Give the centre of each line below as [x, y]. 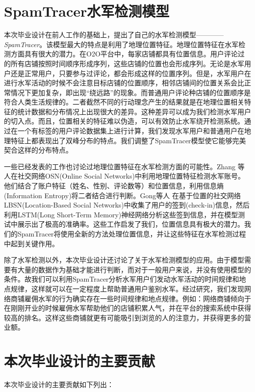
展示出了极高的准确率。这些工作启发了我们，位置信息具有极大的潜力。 [131, 224]
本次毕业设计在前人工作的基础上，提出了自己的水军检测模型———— [114, 35]
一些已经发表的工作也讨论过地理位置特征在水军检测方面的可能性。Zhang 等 [124, 166]
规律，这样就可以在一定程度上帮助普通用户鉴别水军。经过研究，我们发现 [127, 288]
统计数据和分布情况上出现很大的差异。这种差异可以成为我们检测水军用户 [134, 111]
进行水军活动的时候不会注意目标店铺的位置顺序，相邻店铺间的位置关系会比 [124, 83]
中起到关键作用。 [31, 243]
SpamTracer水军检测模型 [87, 11]
